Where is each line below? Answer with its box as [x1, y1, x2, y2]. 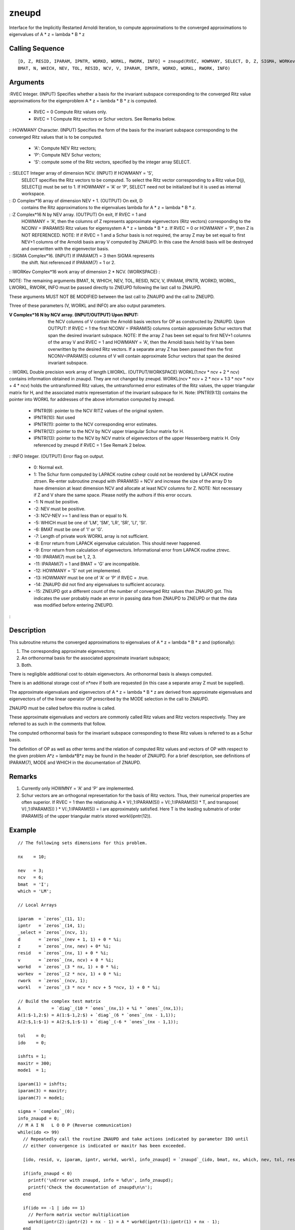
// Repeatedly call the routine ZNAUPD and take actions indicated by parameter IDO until [23, 1137, 249, 1142]
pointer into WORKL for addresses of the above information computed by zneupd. [9, 397, 175, 402]
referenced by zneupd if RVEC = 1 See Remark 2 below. [33, 442, 146, 448]
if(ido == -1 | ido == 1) [23, 1205, 86, 1210]
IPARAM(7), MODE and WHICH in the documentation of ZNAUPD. [9, 760, 141, 766]
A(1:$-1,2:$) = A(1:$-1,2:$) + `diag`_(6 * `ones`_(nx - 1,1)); [18, 1013, 177, 1018]
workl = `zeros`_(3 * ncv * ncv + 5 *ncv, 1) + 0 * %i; [18, 984, 161, 990]
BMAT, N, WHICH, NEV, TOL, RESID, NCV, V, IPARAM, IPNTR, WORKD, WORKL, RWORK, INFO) [18, 65, 231, 71]
